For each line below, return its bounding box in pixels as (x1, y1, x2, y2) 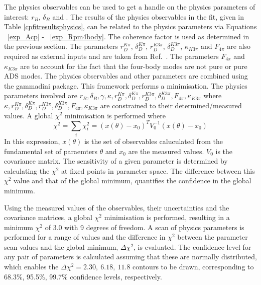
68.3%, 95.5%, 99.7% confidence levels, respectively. (4, 271, 162, 281)
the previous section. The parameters (4, 41, 118, 51)
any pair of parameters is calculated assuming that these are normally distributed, (4, 251, 257, 262)
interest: (4, 11, 29, 22)
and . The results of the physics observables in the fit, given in (52, 11, 244, 22)
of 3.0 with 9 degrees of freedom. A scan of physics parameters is (45, 222, 244, 232)
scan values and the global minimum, (4, 241, 118, 252)
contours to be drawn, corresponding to (133, 261, 254, 272)
